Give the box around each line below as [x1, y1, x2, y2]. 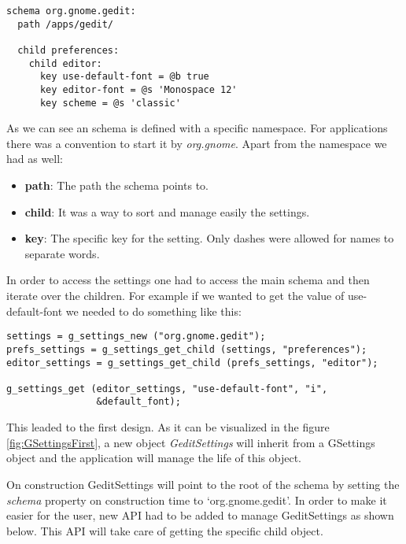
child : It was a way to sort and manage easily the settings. [24, 203, 310, 220]
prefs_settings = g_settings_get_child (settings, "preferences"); [6, 343, 367, 355]
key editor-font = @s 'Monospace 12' [39, 83, 238, 95]
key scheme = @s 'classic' [39, 97, 181, 109]
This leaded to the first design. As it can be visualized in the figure [6, 419, 330, 435]
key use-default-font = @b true [39, 71, 209, 83]
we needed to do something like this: [65, 302, 242, 319]
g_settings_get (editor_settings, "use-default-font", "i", [6, 383, 328, 394]
